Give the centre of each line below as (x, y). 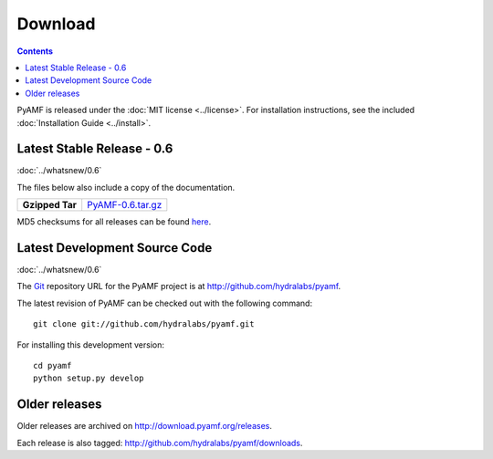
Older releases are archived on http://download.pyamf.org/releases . (145, 426)
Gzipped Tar (50, 205)
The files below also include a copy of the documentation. (126, 187)
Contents (35, 51)
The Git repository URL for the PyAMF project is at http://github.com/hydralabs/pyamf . (179, 287)
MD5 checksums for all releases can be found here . (114, 222)
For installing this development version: (90, 344)
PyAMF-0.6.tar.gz (125, 205)
